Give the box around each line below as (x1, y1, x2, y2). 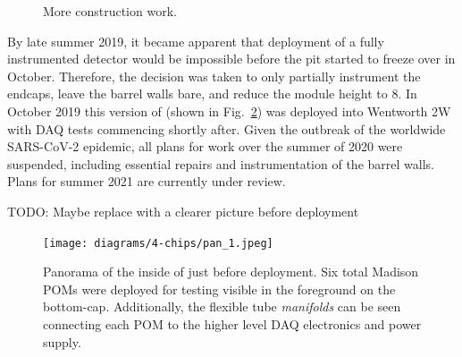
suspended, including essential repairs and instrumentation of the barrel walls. (7, 154, 434, 173)
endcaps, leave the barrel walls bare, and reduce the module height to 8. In (7, 84, 417, 103)
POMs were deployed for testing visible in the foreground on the (43, 279, 396, 298)
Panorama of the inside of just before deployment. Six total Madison (43, 262, 419, 281)
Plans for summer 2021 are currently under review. (7, 172, 286, 191)
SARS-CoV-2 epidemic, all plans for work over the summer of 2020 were (7, 137, 403, 156)
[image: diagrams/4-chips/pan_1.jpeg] (43, 236, 273, 250)
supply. (43, 332, 81, 351)
